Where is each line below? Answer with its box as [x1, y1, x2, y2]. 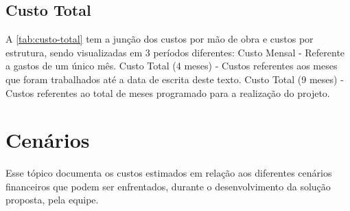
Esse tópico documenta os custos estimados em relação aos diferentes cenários [5, 166, 332, 180]
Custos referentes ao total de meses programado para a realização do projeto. [5, 85, 330, 100]
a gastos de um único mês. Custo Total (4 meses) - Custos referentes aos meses [5, 58, 338, 73]
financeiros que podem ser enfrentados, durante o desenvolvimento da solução [5, 179, 331, 193]
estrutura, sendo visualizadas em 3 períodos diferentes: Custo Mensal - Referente [5, 45, 345, 59]
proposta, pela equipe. [5, 192, 99, 207]
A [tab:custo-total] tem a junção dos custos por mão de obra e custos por [5, 32, 314, 46]
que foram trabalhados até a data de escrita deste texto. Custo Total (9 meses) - [5, 71, 344, 86]
